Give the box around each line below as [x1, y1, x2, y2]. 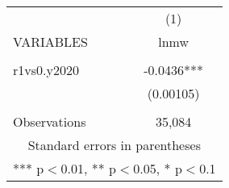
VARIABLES [13, 32, 88, 51]
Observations [13, 112, 86, 131]
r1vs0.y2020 [13, 61, 79, 79]
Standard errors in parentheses [27, 136, 201, 154]
